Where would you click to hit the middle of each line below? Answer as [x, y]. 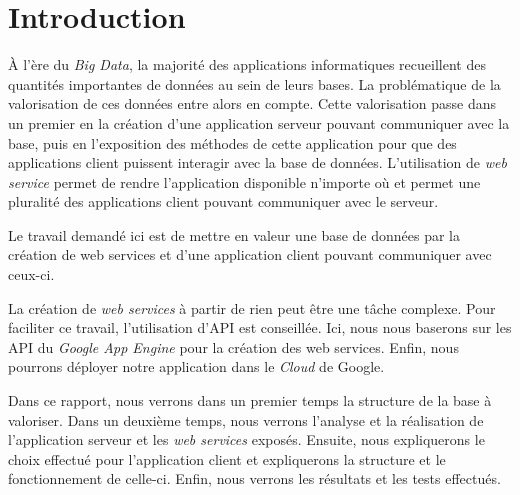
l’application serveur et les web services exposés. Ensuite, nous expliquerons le [246, 439]
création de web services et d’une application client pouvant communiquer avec [250, 254]
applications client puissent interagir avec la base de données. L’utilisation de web [257, 162]
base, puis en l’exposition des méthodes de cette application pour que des [232, 142]
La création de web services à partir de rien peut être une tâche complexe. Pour [252, 307]
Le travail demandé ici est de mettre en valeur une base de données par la [234, 234]
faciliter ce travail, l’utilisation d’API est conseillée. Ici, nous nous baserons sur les [260, 327]
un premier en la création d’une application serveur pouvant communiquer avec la [259, 122]
